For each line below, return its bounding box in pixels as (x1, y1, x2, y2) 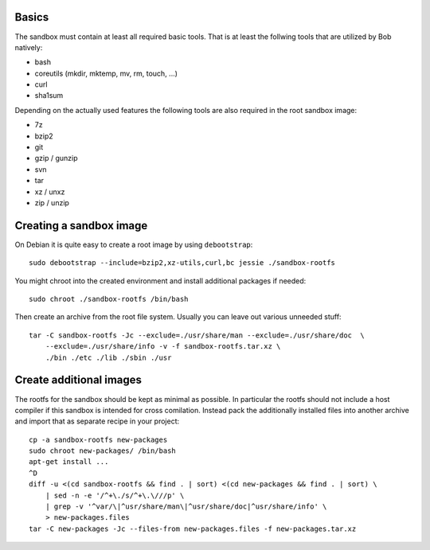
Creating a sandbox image (14, 219, 148, 232)
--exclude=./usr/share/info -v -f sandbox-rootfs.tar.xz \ (45, 342, 281, 351)
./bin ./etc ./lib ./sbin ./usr (45, 353, 172, 362)
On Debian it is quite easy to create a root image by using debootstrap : (14, 240, 253, 249)
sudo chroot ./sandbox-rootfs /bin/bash (29, 295, 189, 304)
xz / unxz (34, 187, 65, 197)
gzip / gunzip (34, 154, 79, 163)
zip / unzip (34, 197, 69, 207)
